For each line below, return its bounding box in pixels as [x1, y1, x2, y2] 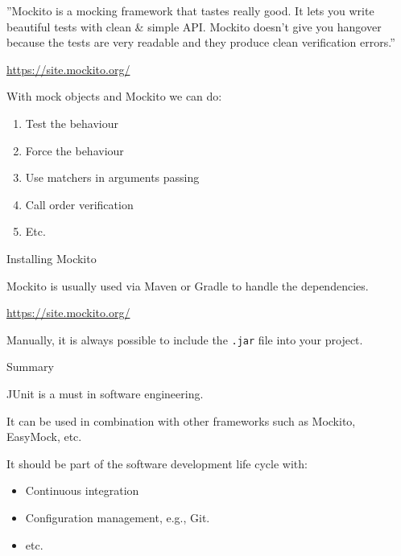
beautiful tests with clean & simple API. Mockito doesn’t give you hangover [6, 18, 382, 35]
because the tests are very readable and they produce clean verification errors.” [6, 34, 395, 51]
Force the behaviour [25, 142, 124, 159]
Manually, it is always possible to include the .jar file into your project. [6, 331, 363, 348]
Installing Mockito [6, 249, 97, 266]
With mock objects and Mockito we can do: [6, 88, 222, 105]
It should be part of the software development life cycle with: [6, 455, 308, 472]
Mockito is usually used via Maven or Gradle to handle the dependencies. [6, 277, 369, 294]
